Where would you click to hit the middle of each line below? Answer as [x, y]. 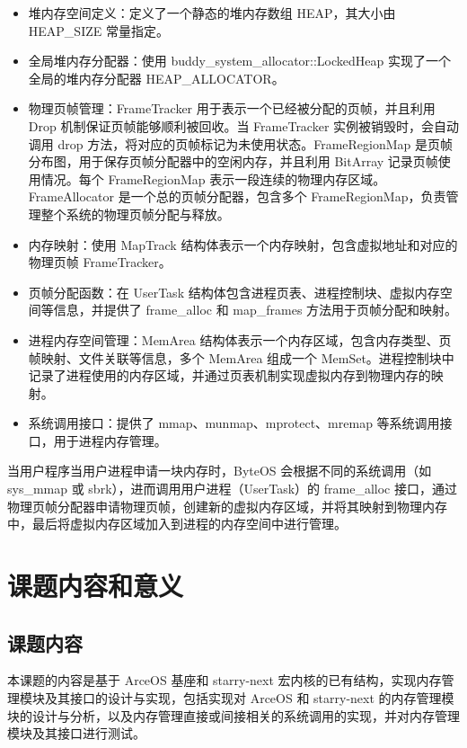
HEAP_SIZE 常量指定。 [98, 30]
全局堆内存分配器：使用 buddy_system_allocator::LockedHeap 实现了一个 [239, 61]
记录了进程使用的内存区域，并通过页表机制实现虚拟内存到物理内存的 [229, 375]
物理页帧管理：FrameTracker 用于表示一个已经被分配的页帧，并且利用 [232, 108]
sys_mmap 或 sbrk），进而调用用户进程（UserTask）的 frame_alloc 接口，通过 [232, 489]
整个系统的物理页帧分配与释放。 [135, 214]
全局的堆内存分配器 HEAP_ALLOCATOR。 [156, 78]
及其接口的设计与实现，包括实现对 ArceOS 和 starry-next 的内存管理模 [249, 698]
